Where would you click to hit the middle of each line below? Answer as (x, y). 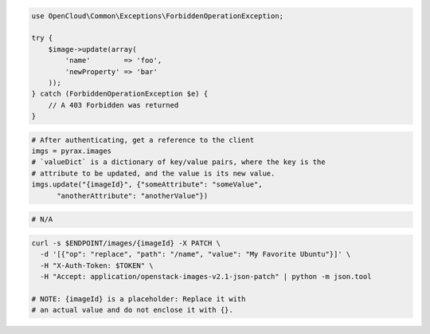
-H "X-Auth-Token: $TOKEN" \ (97, 265)
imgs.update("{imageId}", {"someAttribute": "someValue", (147, 185)
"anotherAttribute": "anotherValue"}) (133, 196)
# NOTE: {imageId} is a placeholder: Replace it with (139, 299)
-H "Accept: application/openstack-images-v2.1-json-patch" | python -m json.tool (206, 276)
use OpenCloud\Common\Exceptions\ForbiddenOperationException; (158, 16)
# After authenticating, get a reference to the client (143, 140)
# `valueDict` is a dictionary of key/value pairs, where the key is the (178, 162)
